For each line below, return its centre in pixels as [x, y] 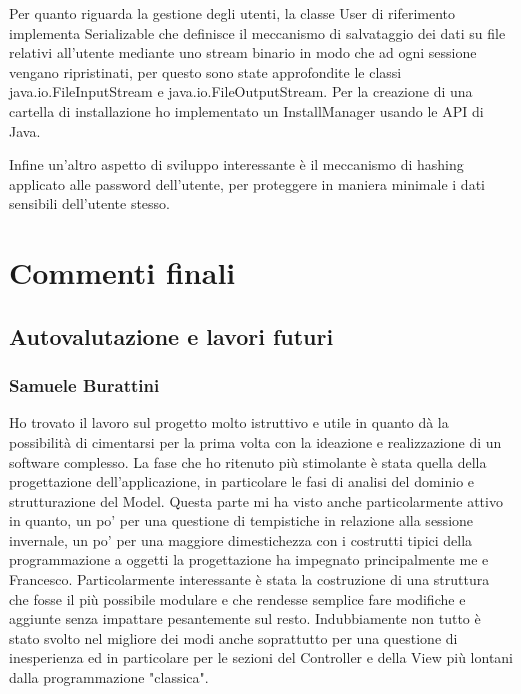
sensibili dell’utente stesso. [89, 203]
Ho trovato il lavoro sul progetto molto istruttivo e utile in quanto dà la [229, 422]
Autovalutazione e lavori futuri [171, 335]
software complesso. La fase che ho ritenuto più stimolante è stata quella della [248, 461]
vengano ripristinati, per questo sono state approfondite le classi [205, 71]
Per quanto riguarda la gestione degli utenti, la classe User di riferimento [232, 13]
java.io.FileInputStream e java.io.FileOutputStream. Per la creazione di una [241, 91]
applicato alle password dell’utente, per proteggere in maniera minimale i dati [247, 183]
